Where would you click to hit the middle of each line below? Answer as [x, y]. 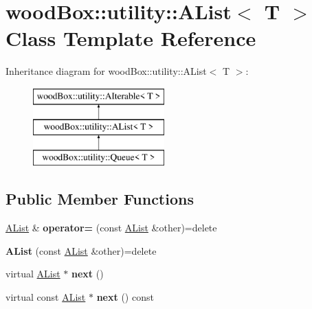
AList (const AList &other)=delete [81, 250]
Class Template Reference [131, 38]
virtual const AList [46, 296]
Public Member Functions [100, 199]
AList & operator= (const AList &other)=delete [111, 228]
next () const [125, 296]
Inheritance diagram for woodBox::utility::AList [106, 71]
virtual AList [33, 274]
